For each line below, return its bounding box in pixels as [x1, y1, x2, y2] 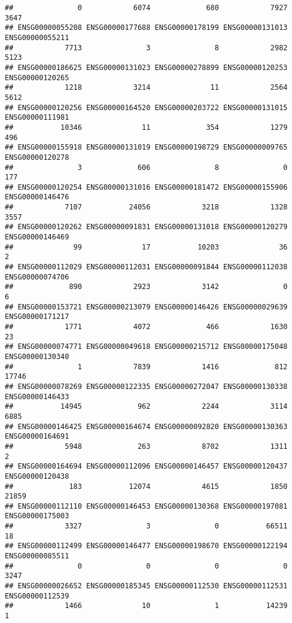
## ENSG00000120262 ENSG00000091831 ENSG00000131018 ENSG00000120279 [5, 223, 288, 232]
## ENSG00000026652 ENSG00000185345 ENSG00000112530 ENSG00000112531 [5, 582, 288, 591]
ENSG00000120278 [5, 153, 69, 162]
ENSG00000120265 [5, 73, 69, 82]
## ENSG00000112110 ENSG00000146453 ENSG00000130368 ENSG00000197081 [5, 502, 288, 510]
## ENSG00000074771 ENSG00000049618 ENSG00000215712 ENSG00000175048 [5, 342, 288, 351]
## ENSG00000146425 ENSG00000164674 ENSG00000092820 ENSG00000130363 [5, 422, 288, 431]
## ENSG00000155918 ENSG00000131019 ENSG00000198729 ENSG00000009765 [5, 143, 288, 152]
